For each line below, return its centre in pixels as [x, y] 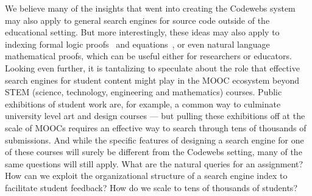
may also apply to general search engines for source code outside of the [137, 20]
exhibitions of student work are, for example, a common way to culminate [143, 103]
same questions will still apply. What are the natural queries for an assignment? [154, 163]
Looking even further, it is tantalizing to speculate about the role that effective [152, 67]
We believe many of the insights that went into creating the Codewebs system [150, 8]
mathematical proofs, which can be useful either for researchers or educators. [148, 56]
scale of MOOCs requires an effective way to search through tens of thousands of [156, 127]
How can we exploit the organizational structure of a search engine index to [146, 176]
